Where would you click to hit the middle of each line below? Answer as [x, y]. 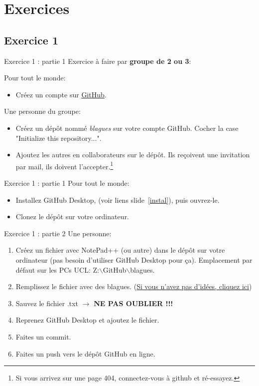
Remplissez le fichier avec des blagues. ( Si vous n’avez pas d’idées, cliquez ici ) [134, 286]
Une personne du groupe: [42, 111]
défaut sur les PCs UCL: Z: [57, 269]
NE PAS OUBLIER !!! [133, 303]
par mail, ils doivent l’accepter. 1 [65, 165]
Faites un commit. [43, 336]
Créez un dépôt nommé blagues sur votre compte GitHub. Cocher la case [127, 128]
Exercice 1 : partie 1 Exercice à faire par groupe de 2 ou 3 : [98, 61]
